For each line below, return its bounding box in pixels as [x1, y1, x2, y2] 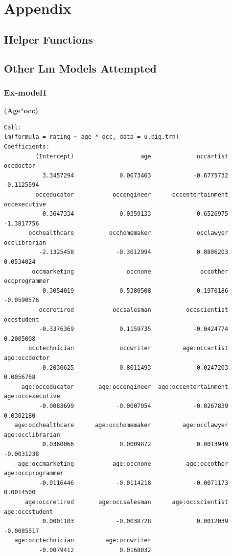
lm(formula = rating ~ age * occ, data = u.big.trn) [4, 133, 179, 141]
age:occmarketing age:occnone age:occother [18, 460, 229, 467]
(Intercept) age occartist [35, 152, 229, 160]
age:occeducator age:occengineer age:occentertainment [21, 383, 229, 390]
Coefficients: [4, 143, 50, 150]
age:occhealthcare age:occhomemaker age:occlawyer [14, 422, 229, 429]
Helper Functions [4, 31, 93, 47]
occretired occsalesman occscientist [39, 306, 229, 314]
